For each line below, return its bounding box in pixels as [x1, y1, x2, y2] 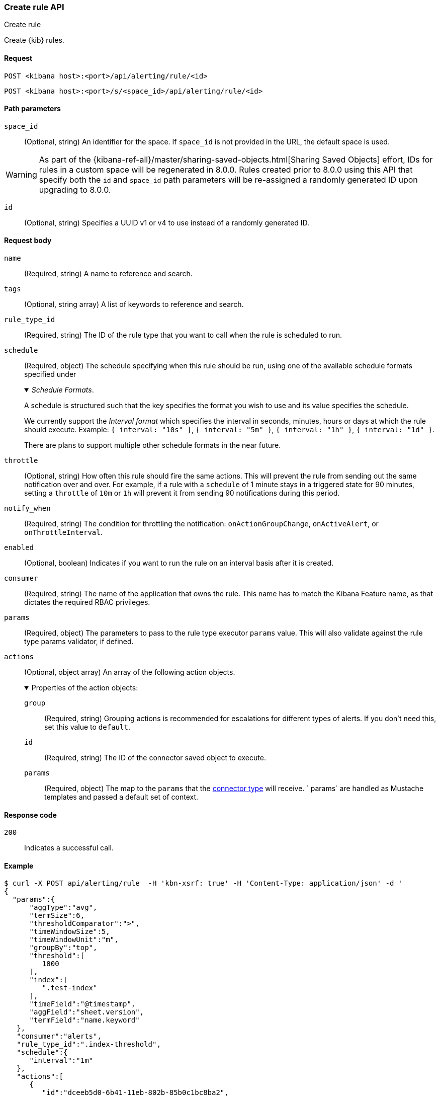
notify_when [4, 504, 51, 513]
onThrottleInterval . [24, 528, 103, 537]
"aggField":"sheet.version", [29, 1008, 144, 1016]
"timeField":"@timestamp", [29, 1000, 136, 1008]
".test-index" [42, 984, 98, 992]
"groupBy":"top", [29, 944, 98, 952]
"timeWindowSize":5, [29, 927, 110, 936]
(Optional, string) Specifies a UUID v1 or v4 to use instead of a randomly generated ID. [24, 218, 310, 227]
